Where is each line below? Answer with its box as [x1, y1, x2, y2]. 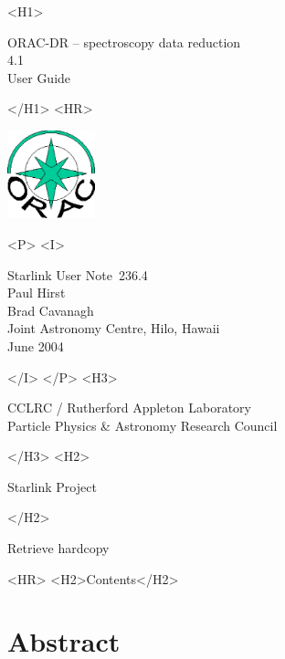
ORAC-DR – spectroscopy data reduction [7, 32, 241, 51]
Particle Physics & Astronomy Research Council [7, 415, 278, 434]
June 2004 [7, 336, 64, 355]
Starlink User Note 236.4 [7, 265, 148, 284]
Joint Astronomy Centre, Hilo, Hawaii [7, 319, 220, 338]
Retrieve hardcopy [7, 539, 110, 558]
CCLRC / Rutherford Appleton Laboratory [7, 398, 251, 417]
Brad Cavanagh [7, 300, 94, 319]
